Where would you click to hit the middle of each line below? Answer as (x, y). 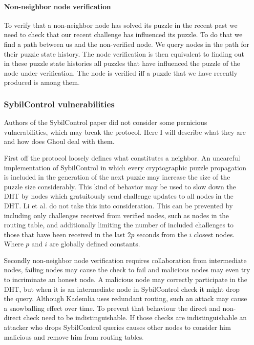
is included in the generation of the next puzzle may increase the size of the (117, 177)
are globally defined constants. (95, 244)
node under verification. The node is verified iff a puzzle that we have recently (121, 72)
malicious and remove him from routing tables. (74, 336)
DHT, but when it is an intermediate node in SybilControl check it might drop (122, 289)
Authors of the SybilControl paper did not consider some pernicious (106, 122)
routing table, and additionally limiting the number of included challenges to (119, 225)
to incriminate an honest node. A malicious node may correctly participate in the (126, 279)
